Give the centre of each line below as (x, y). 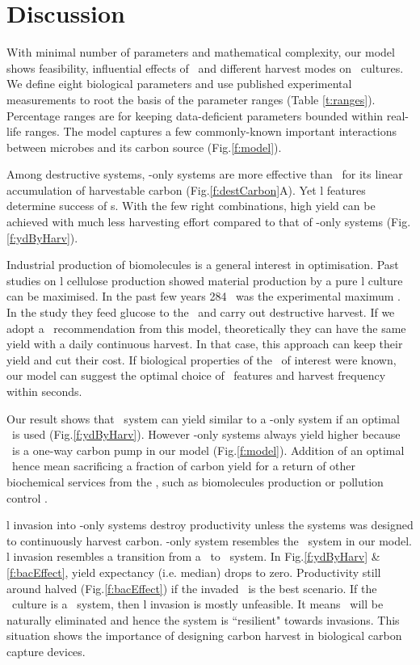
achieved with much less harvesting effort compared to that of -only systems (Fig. (209, 222)
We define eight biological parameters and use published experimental (179, 84)
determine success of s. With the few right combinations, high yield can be (191, 206)
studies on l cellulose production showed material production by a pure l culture (205, 280)
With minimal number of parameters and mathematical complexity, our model (201, 52)
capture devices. (46, 651)
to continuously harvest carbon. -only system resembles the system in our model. (210, 540)
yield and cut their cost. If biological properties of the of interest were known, (202, 359)
